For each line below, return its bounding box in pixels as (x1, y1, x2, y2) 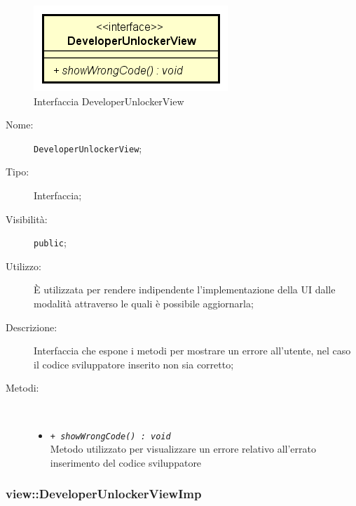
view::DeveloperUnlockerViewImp (6, 485, 202, 502)
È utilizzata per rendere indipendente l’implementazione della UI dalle (34, 282, 336, 297)
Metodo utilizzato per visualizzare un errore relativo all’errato (50, 441, 316, 456)
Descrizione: (6, 319, 57, 334)
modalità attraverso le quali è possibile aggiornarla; (34, 296, 254, 311)
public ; (34, 235, 67, 250)
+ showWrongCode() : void (50, 431, 171, 441)
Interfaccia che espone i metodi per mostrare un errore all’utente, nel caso (34, 343, 351, 358)
